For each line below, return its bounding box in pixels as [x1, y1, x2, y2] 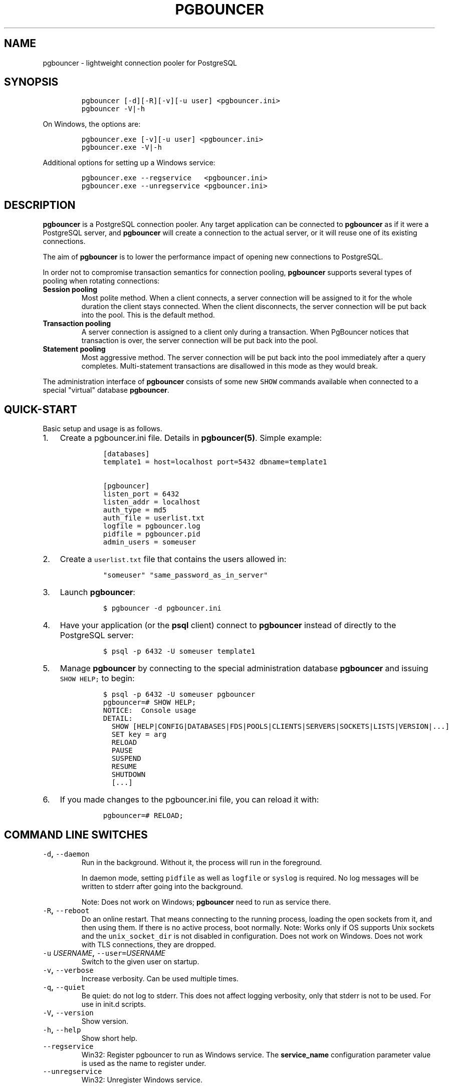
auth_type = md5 [103, 506, 167, 514]
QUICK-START [4, 403, 77, 416]
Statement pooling [43, 345, 106, 354]
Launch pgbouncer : [60, 587, 135, 598]
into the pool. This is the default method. [81, 311, 215, 320]
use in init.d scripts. [81, 999, 146, 1008]
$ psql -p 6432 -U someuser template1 [103, 647, 256, 656]
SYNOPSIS [4, 76, 59, 89]
